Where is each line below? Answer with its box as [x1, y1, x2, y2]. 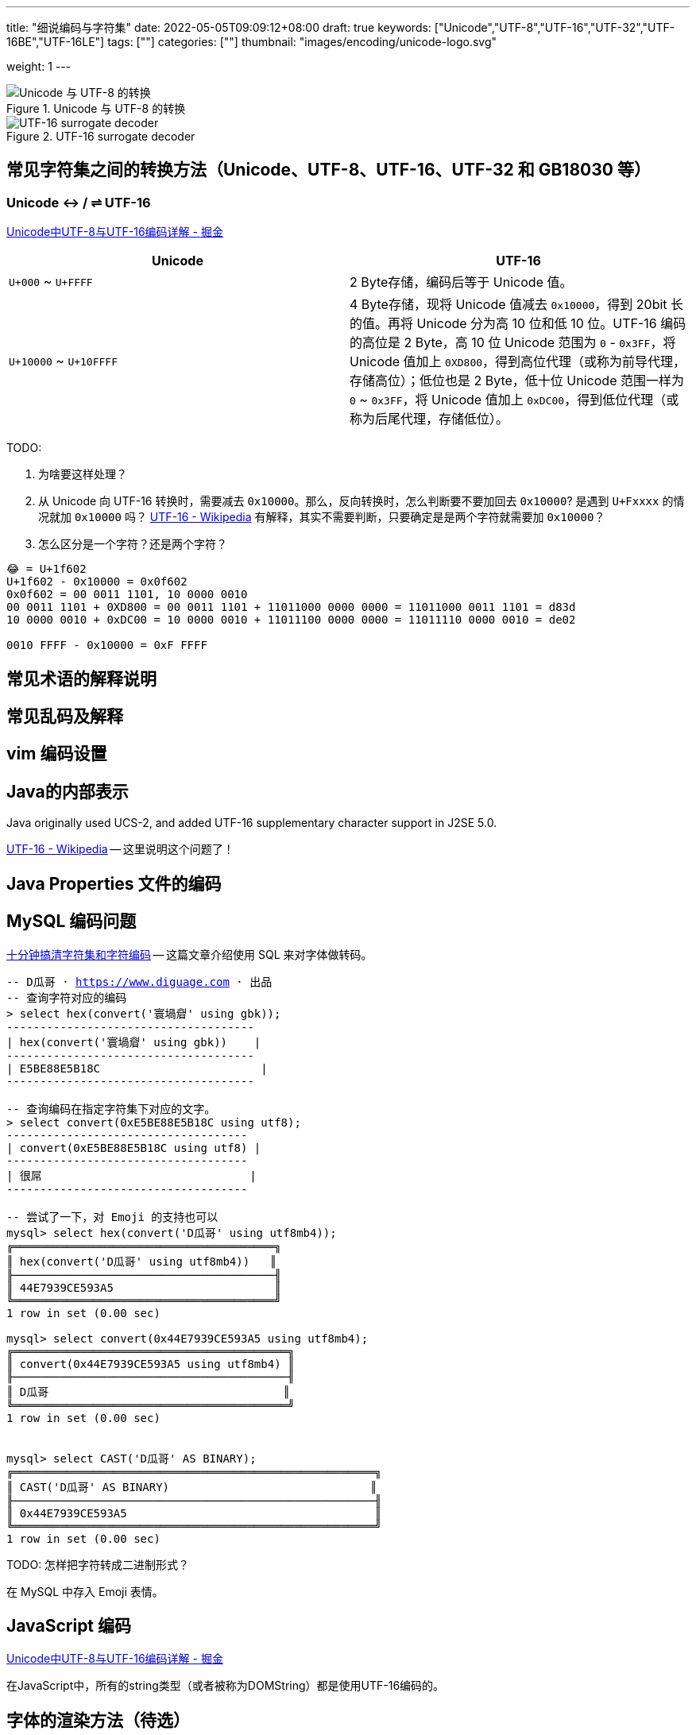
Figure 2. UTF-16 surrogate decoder [6, 129, 195, 143]
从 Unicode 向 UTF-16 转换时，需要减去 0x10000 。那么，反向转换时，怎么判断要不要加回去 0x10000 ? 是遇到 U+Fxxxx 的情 [38, 494, 685, 508]
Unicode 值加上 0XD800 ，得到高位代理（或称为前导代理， [350, 354, 686, 370]
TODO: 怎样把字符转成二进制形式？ [6, 1557, 190, 1571]
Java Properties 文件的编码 [6, 873, 222, 894]
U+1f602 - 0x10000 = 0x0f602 [6, 575, 188, 589]
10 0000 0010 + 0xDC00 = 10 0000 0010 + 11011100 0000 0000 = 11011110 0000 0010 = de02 [6, 613, 576, 627]
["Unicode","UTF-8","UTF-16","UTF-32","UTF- [434, 21, 675, 34]
